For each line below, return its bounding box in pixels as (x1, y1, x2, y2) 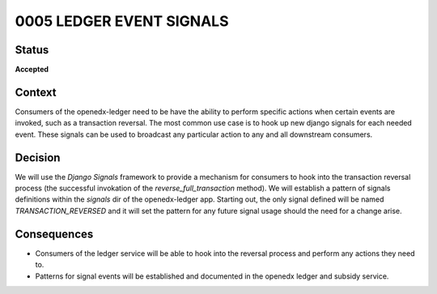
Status (15, 43, 49, 57)
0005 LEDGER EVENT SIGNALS (15, 12, 229, 30)
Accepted (15, 65, 49, 75)
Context (15, 85, 57, 99)
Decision (15, 151, 61, 164)
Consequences (15, 227, 94, 241)
